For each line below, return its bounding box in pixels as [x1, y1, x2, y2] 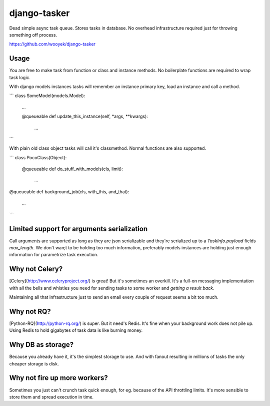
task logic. [9, 74, 31, 80]
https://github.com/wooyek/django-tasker [9, 41, 96, 47]
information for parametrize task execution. [9, 252, 98, 258]
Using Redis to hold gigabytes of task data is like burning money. [9, 327, 143, 333]
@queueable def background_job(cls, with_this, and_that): [9, 188, 129, 195]
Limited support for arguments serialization [9, 224, 148, 233]
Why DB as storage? [9, 340, 74, 349]
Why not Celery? [9, 265, 63, 273]
